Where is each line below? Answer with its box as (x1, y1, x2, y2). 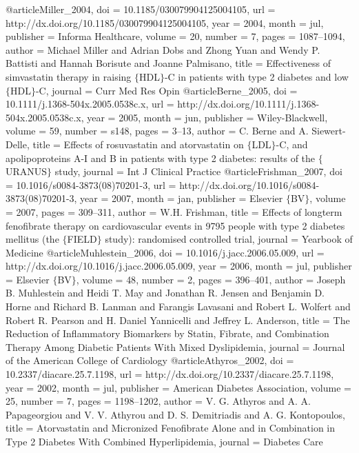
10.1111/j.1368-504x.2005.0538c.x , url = (6, 97, 174, 111)
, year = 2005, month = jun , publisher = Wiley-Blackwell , (81, 110, 328, 124)
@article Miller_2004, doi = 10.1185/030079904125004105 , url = (6, 2, 276, 16)
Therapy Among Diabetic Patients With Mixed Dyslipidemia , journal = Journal (6, 339, 345, 354)
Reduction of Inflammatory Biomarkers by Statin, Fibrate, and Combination (6, 326, 329, 341)
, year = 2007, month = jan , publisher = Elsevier (74, 191, 283, 205)
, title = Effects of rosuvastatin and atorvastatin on (26, 137, 244, 151)
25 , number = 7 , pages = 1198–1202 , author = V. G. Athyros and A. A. (6, 394, 311, 408)
